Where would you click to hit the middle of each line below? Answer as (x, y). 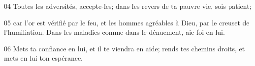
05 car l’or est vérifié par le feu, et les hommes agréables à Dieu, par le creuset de (127, 22)
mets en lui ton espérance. (44, 58)
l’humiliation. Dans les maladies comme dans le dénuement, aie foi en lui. (114, 32)
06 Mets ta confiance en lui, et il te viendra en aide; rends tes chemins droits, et (125, 48)
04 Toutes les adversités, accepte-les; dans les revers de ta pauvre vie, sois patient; (128, 6)
